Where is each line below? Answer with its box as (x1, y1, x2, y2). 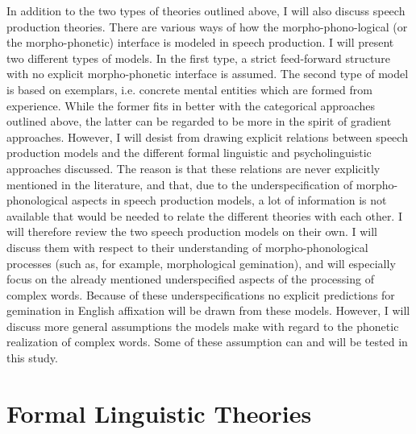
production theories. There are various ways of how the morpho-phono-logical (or (6, 18, 408, 35)
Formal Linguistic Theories (6, 396, 312, 429)
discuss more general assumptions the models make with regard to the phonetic (6, 317, 399, 334)
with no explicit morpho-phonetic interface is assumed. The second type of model (6, 65, 409, 82)
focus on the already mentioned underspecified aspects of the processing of (6, 271, 374, 287)
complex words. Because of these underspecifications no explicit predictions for (6, 286, 395, 303)
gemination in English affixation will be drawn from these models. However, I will (6, 302, 410, 319)
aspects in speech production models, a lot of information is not (71, 192, 387, 209)
